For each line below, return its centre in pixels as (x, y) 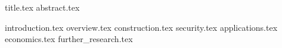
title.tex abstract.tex (42, 7)
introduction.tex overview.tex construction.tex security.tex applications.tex (141, 27)
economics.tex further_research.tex (69, 39)
